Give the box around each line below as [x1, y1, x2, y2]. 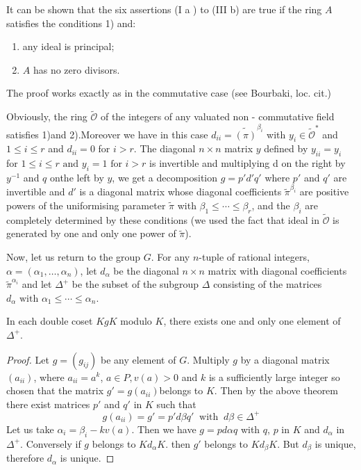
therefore [6, 451, 44, 465]
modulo [120, 314, 152, 328]
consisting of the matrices [213, 277, 322, 291]
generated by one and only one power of [6, 226, 176, 241]
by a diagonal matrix [240, 352, 330, 366]
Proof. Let [6, 352, 49, 366]
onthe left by [50, 170, 104, 184]
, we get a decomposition [112, 170, 218, 184]
